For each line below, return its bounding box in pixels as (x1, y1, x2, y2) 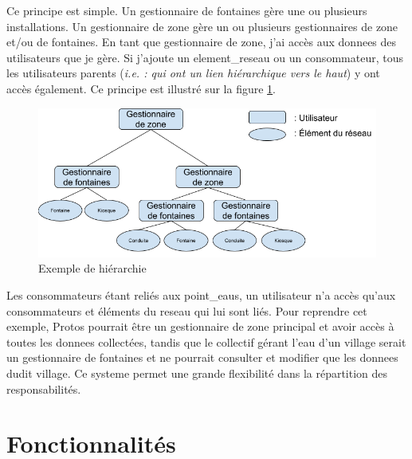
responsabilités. (6, 380, 81, 397)
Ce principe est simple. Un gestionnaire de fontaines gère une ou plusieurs (6, 2, 367, 18)
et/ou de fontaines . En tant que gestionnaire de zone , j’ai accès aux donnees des (6, 33, 397, 50)
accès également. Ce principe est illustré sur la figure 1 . (6, 80, 276, 96)
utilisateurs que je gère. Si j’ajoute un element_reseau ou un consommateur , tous (6, 49, 403, 65)
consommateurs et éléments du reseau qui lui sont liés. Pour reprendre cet (6, 302, 367, 319)
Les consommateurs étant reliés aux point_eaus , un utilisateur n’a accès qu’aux (6, 286, 396, 303)
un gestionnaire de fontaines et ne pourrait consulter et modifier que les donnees (6, 349, 398, 366)
